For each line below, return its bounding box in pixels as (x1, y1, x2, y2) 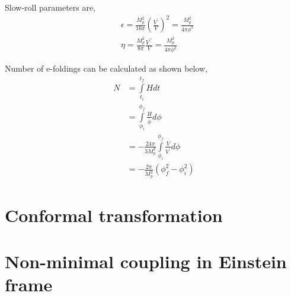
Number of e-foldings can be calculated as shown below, (5, 62, 208, 75)
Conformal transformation (5, 202, 223, 227)
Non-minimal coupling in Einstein (5, 249, 287, 274)
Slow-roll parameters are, (5, 1, 96, 13)
